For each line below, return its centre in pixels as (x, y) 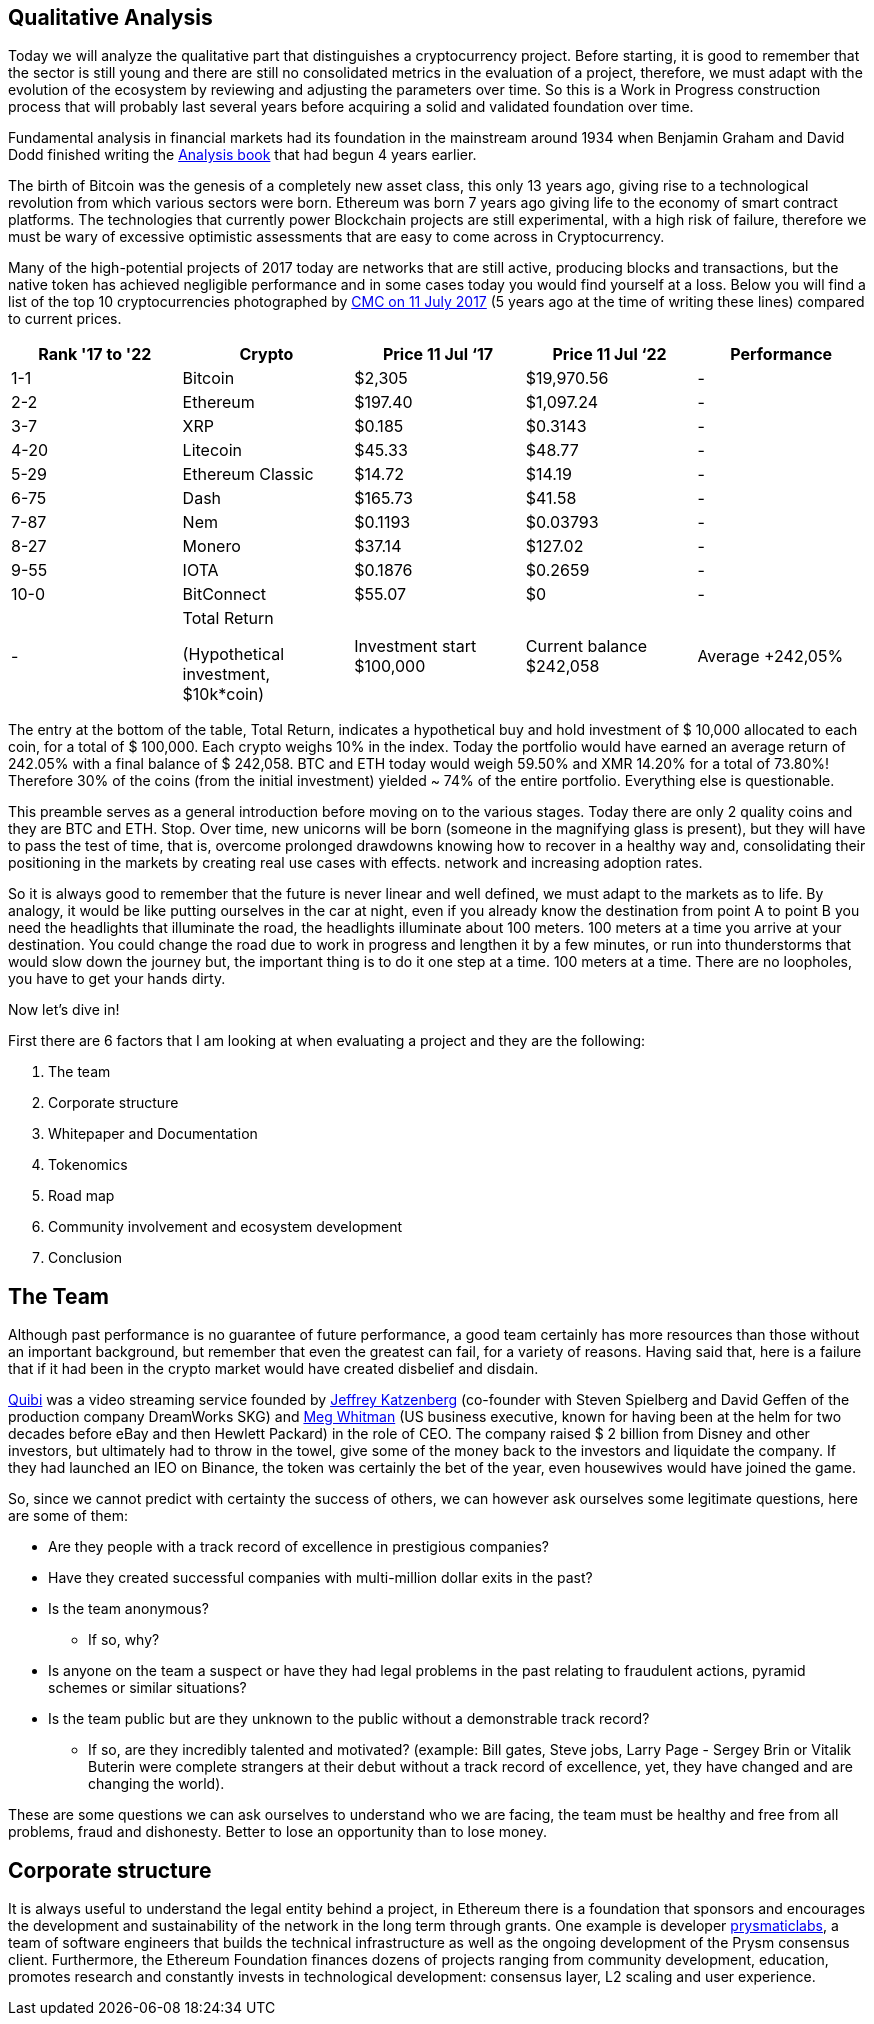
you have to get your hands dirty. (117, 979)
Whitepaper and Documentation (153, 1134)
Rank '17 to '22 (95, 354)
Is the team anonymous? (128, 1609)
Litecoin (212, 450)
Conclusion (85, 1258)
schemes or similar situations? (147, 1688)
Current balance (586, 646)
